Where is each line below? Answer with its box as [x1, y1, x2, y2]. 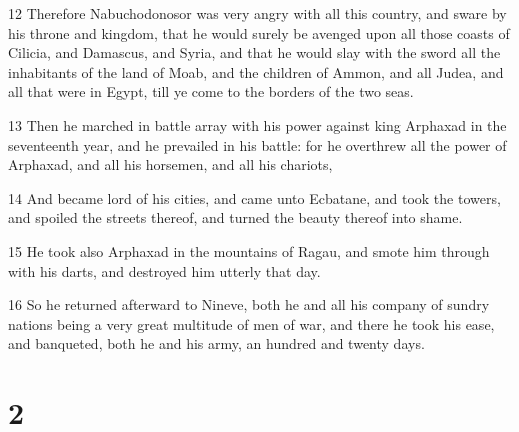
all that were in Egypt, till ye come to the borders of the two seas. [8, 81, 414, 102]
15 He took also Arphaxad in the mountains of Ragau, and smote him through [8, 240, 490, 261]
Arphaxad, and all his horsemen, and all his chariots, [8, 154, 333, 175]
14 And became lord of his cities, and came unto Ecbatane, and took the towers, [8, 187, 501, 208]
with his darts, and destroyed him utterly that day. [8, 260, 321, 281]
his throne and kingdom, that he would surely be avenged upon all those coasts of [8, 22, 510, 43]
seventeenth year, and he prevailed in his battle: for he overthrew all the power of [8, 134, 507, 155]
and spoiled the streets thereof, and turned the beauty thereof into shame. [8, 207, 463, 228]
